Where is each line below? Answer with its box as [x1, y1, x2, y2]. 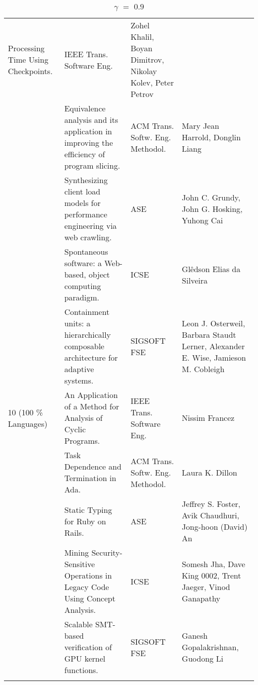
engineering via [64, 220, 117, 231]
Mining [64, 547, 89, 558]
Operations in [64, 570, 112, 581]
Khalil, [130, 31, 154, 42]
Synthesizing [64, 174, 108, 186]
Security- [91, 547, 123, 558]
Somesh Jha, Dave [182, 558, 246, 570]
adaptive [64, 363, 94, 375]
